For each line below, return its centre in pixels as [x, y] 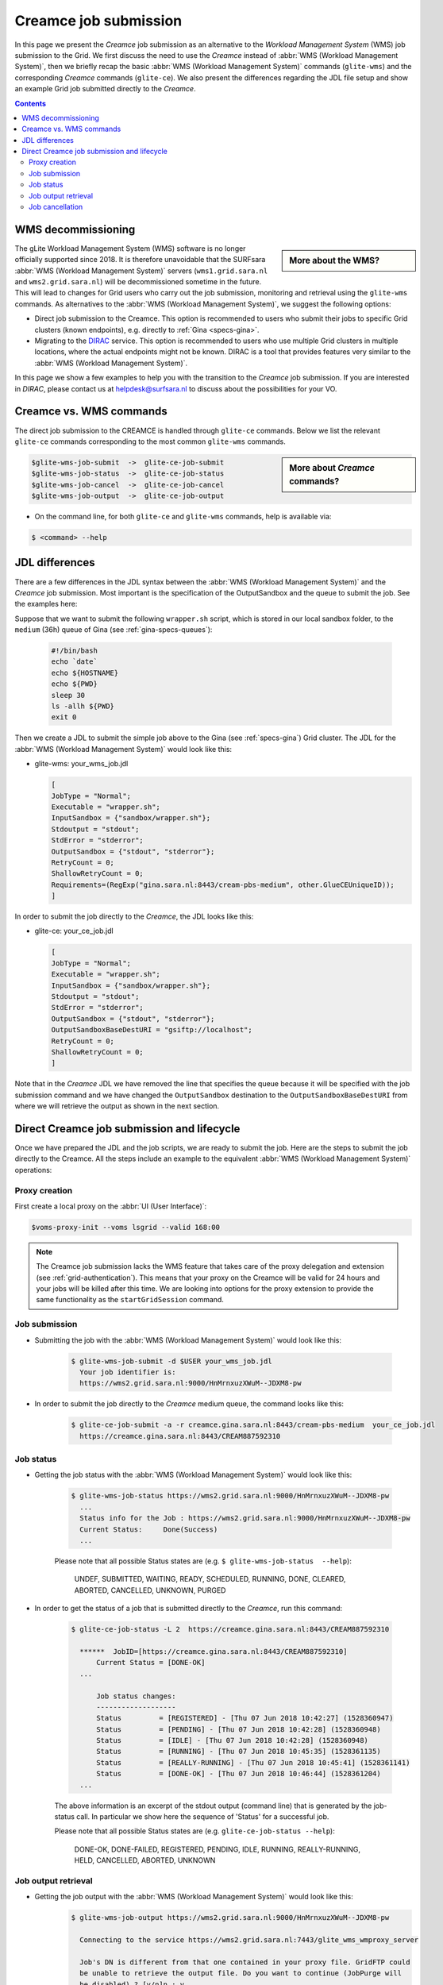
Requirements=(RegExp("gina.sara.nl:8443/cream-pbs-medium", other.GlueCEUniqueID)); [223, 885]
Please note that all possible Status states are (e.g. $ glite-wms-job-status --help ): [203, 1561]
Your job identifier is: [128, 1372]
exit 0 [64, 717]
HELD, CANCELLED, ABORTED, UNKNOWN [145, 1860]
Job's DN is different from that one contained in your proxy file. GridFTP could [245, 1962]
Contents [31, 103]
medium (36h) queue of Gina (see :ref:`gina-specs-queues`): [114, 630]
